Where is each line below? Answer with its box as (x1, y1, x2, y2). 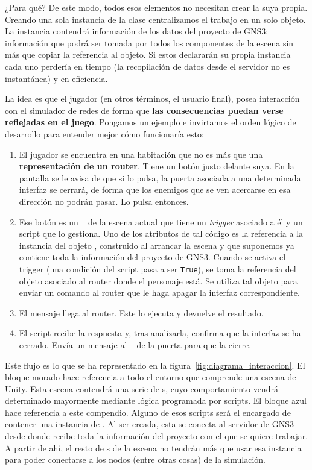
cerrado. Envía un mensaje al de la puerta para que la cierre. (19, 338, 252, 351)
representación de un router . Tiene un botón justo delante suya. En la (19, 160, 294, 172)
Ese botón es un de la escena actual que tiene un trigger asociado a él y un (19, 215, 303, 228)
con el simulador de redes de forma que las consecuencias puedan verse (5, 104, 284, 116)
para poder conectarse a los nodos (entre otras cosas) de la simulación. (5, 453, 266, 466)
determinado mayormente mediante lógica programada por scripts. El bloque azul (5, 394, 307, 407)
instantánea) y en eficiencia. (5, 72, 108, 84)
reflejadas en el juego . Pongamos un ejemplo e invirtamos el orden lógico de (5, 116, 296, 128)
